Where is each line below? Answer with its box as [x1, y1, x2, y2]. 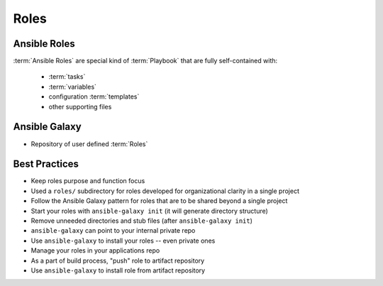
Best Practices [13, 158, 79, 170]
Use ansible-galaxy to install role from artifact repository [30, 266, 206, 275]
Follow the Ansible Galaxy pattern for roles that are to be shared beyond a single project [30, 197, 288, 205]
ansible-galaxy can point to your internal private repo [30, 226, 196, 235]
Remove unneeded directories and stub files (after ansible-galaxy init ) [30, 216, 253, 225]
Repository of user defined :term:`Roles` [30, 139, 148, 148]
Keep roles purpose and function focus [30, 177, 145, 185]
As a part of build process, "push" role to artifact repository [30, 256, 205, 265]
